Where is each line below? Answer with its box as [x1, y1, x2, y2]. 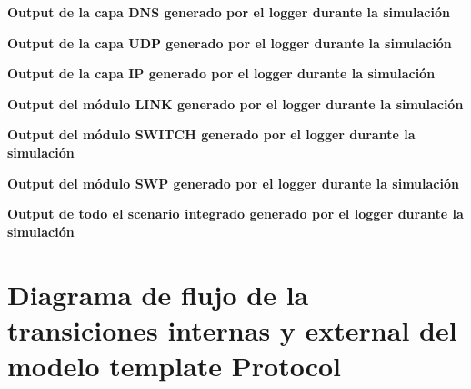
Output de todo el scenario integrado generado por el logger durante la [7, 204, 464, 223]
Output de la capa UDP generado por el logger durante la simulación [7, 33, 452, 52]
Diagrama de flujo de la [7, 275, 309, 312]
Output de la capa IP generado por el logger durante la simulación [7, 64, 436, 83]
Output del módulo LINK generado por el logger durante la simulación [7, 94, 464, 113]
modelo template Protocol [7, 346, 342, 384]
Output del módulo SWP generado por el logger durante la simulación [7, 173, 459, 192]
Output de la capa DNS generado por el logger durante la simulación [7, 3, 450, 21]
